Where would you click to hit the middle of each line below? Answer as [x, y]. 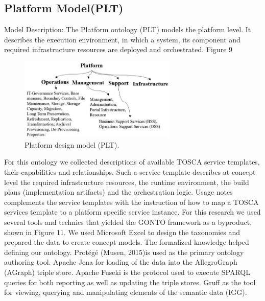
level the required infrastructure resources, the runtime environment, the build [127, 182]
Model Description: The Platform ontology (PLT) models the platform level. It [128, 29]
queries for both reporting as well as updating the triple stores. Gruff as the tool [130, 282]
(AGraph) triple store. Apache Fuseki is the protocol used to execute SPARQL [127, 272]
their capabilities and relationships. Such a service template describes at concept [130, 172]
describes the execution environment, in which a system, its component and [122, 39]
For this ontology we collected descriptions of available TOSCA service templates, [132, 162]
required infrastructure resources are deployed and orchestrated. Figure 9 [118, 49]
